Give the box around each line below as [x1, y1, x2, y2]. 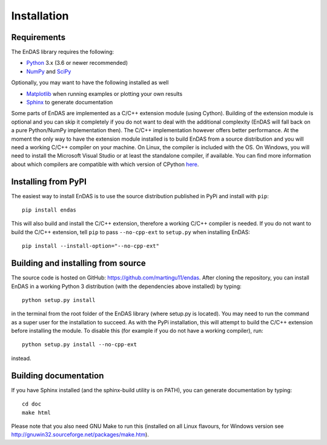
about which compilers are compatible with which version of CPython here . [11, 161, 199, 168]
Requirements [11, 32, 66, 42]
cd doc [22, 401, 42, 407]
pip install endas [22, 207, 77, 213]
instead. [11, 355, 31, 362]
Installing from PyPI [11, 176, 87, 187]
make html [22, 409, 51, 416]
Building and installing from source [11, 258, 147, 269]
